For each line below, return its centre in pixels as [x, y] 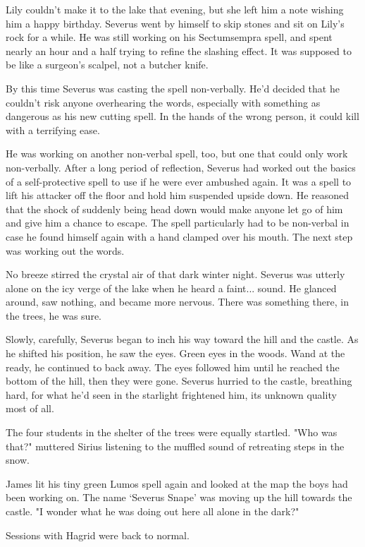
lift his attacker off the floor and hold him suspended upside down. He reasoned [178, 195]
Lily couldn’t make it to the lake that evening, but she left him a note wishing [175, 9]
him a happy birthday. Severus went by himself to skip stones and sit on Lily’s [175, 23]
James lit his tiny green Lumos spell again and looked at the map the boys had [177, 483]
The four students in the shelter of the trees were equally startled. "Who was [172, 432]
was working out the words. [65, 250]
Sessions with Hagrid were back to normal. [98, 535]
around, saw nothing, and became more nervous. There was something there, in [177, 302]
